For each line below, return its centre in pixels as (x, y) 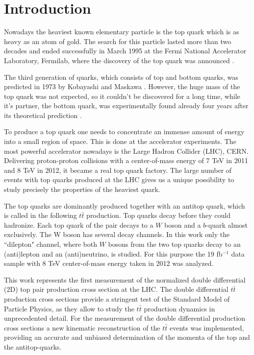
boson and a (183, 225)
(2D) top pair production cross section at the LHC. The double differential (116, 289)
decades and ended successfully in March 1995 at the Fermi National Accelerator (125, 51)
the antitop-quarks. (33, 346)
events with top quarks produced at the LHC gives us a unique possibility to (119, 179)
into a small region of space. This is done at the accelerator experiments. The (120, 141)
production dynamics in (179, 308)
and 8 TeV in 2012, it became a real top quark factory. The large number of (118, 170)
